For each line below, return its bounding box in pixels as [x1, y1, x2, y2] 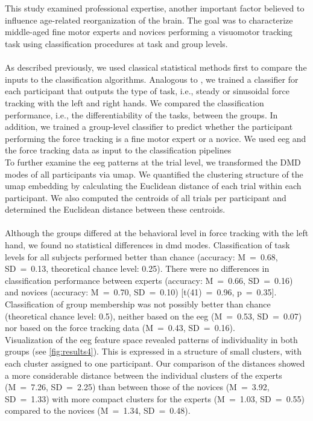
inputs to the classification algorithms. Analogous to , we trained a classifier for [5, 72, 299, 85]
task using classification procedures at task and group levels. [5, 37, 228, 50]
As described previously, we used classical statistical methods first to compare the [5, 61, 307, 74]
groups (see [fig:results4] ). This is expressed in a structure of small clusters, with [5, 345, 302, 358]
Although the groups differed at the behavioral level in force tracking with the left [5, 227, 309, 239]
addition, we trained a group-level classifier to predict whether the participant [5, 120, 293, 133]
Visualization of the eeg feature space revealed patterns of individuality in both [5, 333, 298, 345]
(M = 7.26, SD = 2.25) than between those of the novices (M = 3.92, [5, 381, 270, 393]
